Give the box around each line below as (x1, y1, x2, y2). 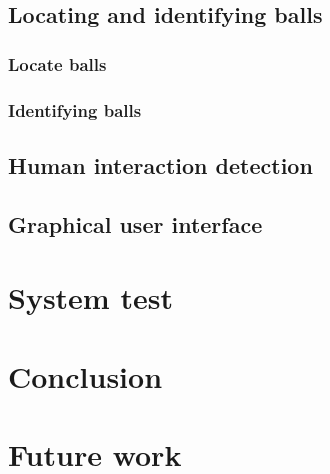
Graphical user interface (8, 208, 263, 239)
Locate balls (8, 51, 107, 76)
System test (8, 277, 173, 318)
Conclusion (8, 355, 163, 396)
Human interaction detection (8, 149, 313, 180)
